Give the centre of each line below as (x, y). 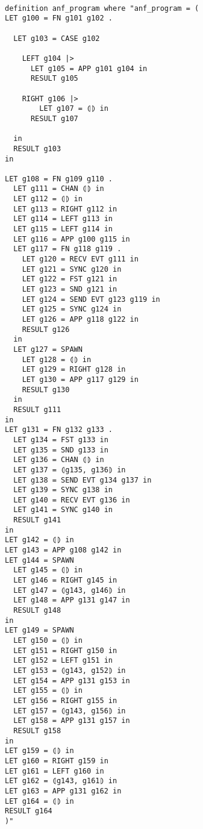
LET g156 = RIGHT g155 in (65, 700)
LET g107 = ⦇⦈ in (74, 109)
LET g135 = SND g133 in (61, 450)
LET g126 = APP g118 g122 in (80, 319)
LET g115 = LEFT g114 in (63, 229)
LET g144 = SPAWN (39, 560)
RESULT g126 (46, 329)
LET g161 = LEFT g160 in (55, 771)
